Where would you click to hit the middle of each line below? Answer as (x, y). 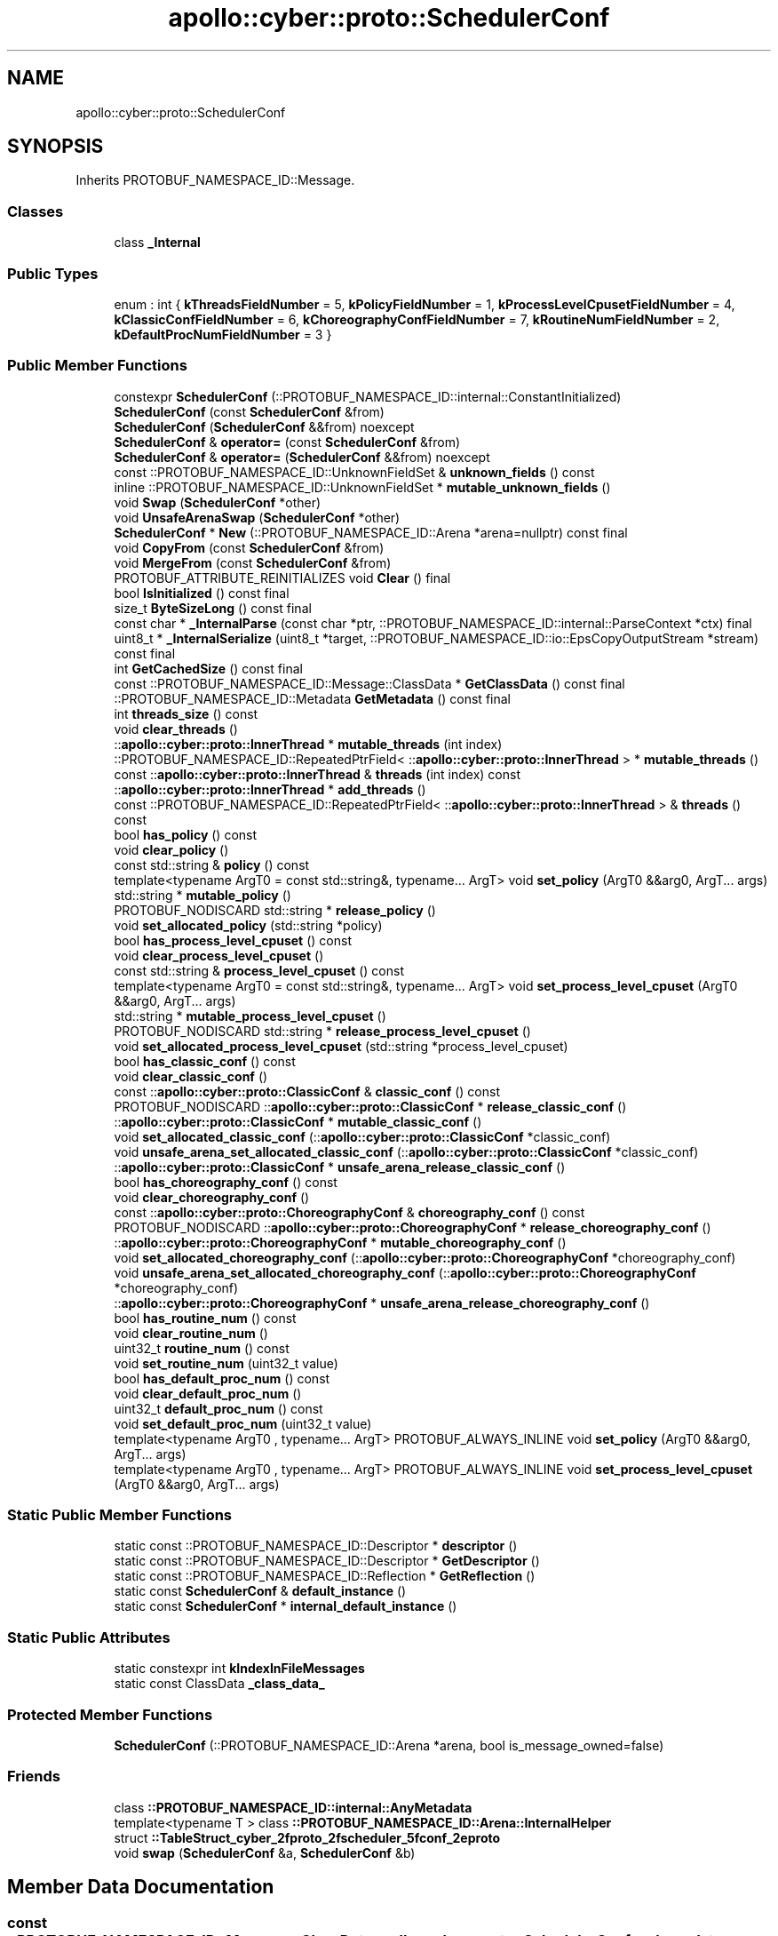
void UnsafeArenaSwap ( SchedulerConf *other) (257, 517)
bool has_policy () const (186, 834)
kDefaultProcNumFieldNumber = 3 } (223, 334)
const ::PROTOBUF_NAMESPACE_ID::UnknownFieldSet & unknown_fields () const (354, 472)
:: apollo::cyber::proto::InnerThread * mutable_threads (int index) (308, 744)
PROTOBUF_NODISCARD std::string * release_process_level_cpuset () (322, 1031)
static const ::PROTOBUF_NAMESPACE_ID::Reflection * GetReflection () (325, 1576)
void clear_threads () (176, 729)
